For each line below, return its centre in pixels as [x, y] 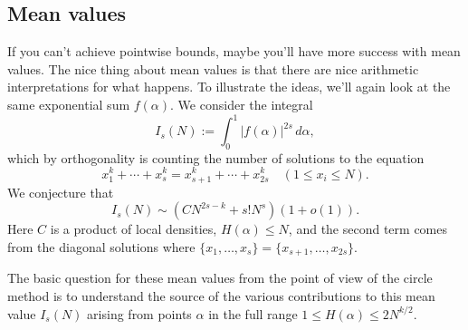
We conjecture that [61, 192]
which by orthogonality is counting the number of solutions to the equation [216, 157]
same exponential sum [69, 104]
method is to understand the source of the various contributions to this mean [221, 295]
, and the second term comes [368, 229]
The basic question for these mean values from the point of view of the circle [220, 278]
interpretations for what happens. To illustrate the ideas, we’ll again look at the [229, 87]
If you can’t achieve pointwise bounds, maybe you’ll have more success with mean [234, 51]
